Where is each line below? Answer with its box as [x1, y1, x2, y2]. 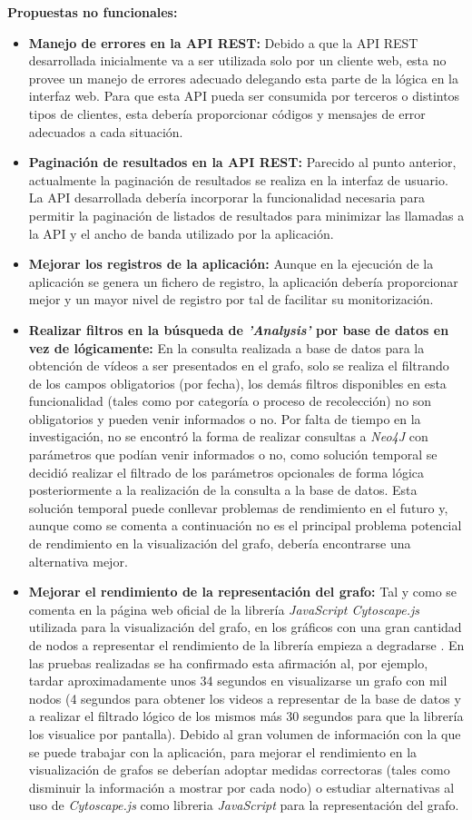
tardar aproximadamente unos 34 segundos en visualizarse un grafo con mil [28, 671, 447, 690]
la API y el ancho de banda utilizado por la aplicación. [28, 223, 334, 242]
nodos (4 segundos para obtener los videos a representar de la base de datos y [28, 688, 461, 707]
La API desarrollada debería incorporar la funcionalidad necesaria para [28, 188, 425, 207]
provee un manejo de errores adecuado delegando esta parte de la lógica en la [28, 68, 458, 87]
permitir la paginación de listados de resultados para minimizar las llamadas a [28, 205, 465, 224]
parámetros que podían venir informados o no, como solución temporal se [28, 445, 438, 464]
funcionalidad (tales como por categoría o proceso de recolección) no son [28, 391, 432, 410]
